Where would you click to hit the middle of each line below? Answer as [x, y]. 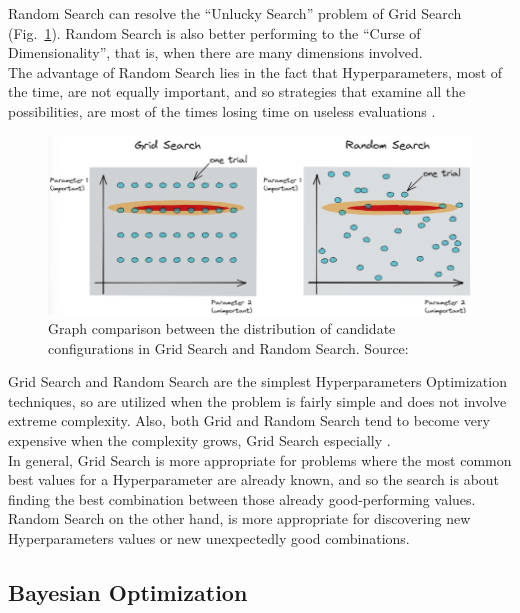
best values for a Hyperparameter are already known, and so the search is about [254, 479]
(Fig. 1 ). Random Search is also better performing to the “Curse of [214, 32]
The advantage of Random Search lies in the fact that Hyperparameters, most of [255, 71]
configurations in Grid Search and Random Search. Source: [228, 347]
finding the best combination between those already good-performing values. [242, 498]
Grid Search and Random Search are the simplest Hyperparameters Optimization [257, 381]
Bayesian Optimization [128, 592]
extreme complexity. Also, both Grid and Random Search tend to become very [249, 420]
